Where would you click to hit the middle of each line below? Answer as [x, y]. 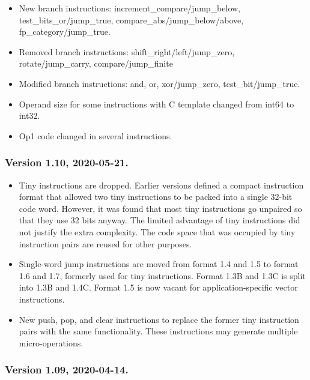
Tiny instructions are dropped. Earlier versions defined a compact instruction [161, 185]
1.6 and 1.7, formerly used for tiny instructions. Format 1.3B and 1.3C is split [162, 275]
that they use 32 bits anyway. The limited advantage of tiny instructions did [160, 220]
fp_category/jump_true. [65, 32]
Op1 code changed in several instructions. [96, 135]
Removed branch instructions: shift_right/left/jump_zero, [127, 51]
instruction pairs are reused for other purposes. [105, 243]
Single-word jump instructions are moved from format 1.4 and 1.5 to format [159, 264]
